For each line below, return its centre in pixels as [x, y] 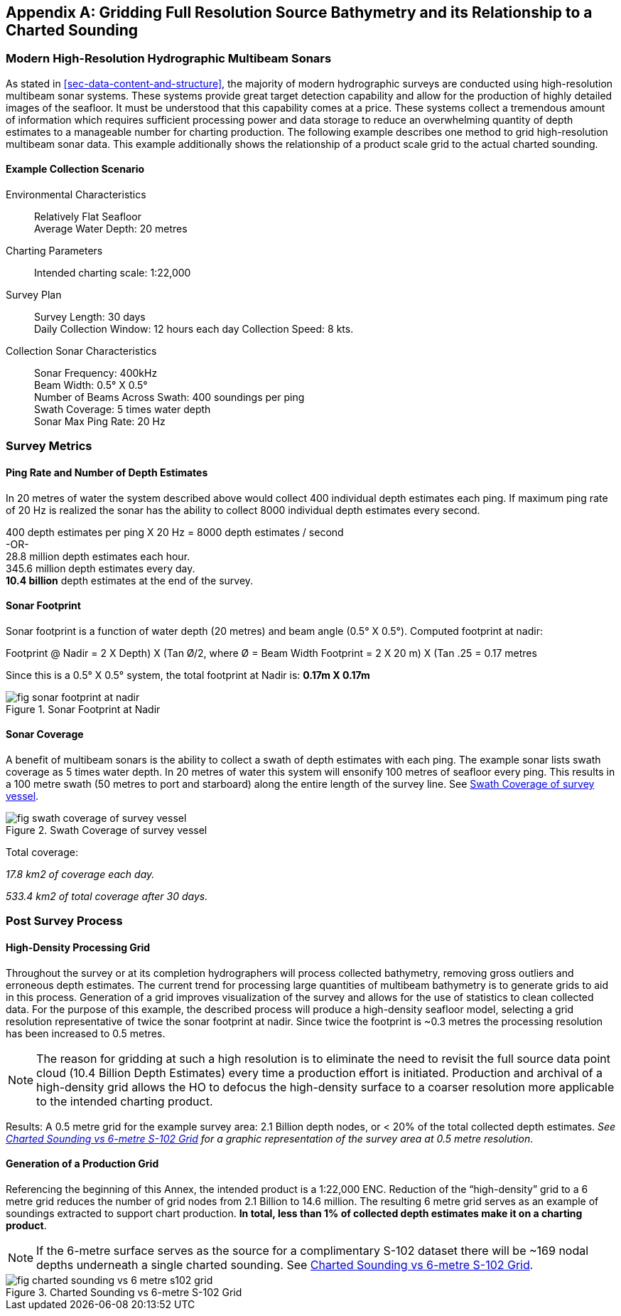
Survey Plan [34, 295]
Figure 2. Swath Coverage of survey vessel [107, 830]
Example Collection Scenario [75, 169]
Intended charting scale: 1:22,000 [113, 273]
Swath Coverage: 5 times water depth [123, 410]
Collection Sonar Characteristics [81, 351]
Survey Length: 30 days [90, 317]
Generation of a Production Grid [82, 1164]
